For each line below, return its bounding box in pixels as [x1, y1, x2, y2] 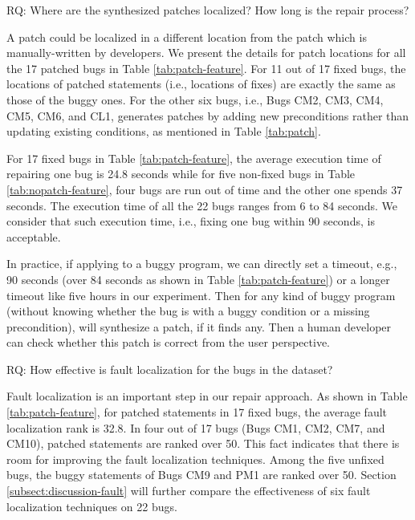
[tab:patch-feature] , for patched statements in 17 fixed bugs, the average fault [6, 404, 388, 420]
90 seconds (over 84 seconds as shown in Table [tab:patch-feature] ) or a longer [6, 270, 390, 287]
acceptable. [6, 228, 61, 245]
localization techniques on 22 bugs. [6, 498, 177, 514]
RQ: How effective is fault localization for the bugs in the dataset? [6, 360, 333, 377]
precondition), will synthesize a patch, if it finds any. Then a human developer [6, 318, 392, 335]
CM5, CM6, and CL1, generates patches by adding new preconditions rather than [6, 107, 409, 124]
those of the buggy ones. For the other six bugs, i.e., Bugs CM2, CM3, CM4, [6, 91, 384, 108]
